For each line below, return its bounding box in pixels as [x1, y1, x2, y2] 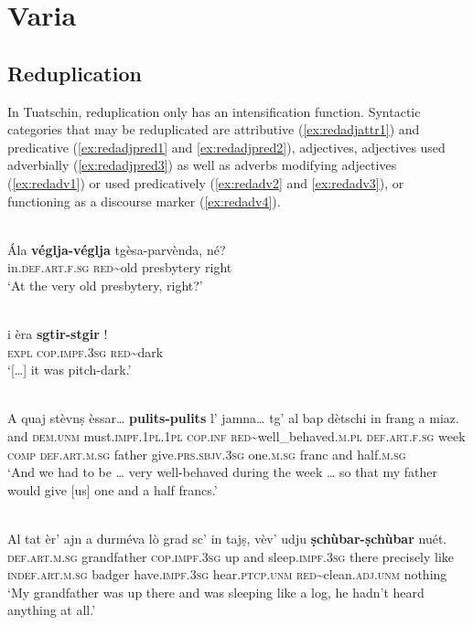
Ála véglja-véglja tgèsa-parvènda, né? [7, 239, 226, 259]
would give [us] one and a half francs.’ [7, 480, 218, 499]
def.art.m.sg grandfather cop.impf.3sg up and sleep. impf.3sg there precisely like [7, 546, 455, 566]
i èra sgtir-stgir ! [7, 324, 108, 344]
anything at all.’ [7, 600, 96, 620]
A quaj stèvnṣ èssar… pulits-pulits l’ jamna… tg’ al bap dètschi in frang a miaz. [7, 408, 459, 428]
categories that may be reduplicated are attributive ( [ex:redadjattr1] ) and [7, 120, 420, 139]
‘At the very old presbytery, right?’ [7, 275, 203, 294]
